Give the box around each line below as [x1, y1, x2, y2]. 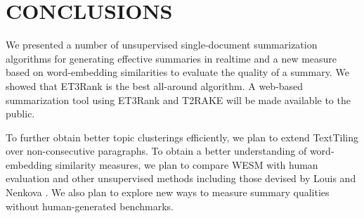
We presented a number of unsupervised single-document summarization [6, 37, 318, 52]
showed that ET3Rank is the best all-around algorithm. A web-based [6, 78, 304, 93]
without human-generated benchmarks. [6, 198, 174, 213]
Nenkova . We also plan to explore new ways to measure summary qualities [6, 185, 330, 200]
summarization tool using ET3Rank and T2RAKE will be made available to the [6, 92, 351, 107]
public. [6, 106, 35, 121]
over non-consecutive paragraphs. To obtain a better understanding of [6, 143, 307, 158]
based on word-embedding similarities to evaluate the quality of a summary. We [6, 65, 349, 79]
